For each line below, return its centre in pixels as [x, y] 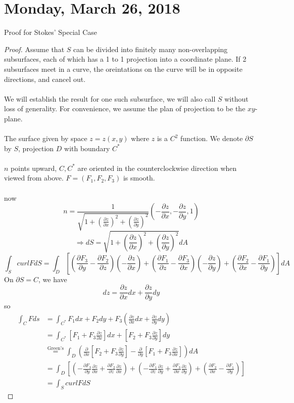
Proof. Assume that [34, 49]
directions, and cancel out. [45, 79]
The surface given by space [46, 138]
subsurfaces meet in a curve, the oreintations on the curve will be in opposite [123, 69]
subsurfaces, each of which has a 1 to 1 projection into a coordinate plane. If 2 [125, 59]
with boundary [87, 148]
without [236, 98]
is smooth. [139, 178]
